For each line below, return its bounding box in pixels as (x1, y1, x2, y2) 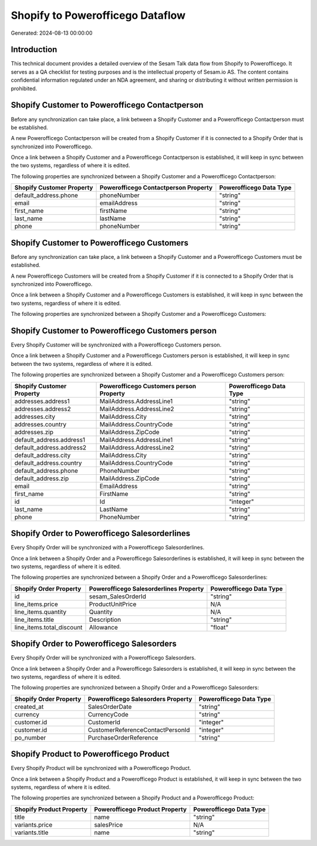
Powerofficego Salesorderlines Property (89, 584, 204, 592)
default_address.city (14, 451, 71, 459)
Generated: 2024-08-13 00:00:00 (11, 29, 93, 36)
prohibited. (11, 85, 38, 92)
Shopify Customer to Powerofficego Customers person (11, 325, 217, 335)
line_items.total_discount (14, 623, 83, 631)
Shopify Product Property (14, 805, 88, 813)
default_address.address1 (14, 435, 85, 444)
